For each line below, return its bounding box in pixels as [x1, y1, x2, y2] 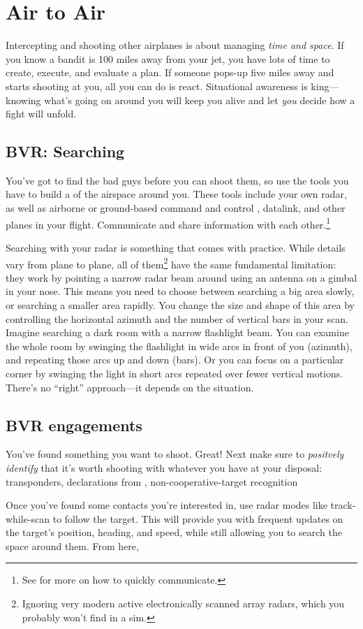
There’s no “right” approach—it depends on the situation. [6, 379, 254, 394]
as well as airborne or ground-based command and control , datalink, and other [6, 201, 346, 215]
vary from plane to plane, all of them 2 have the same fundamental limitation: [6, 254, 336, 271]
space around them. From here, [6, 538, 139, 553]
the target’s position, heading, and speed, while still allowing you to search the [6, 525, 342, 540]
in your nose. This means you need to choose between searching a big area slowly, [6, 284, 355, 298]
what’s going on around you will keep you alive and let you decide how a [44, 92, 355, 107]
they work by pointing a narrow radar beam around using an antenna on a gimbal [6, 270, 357, 284]
